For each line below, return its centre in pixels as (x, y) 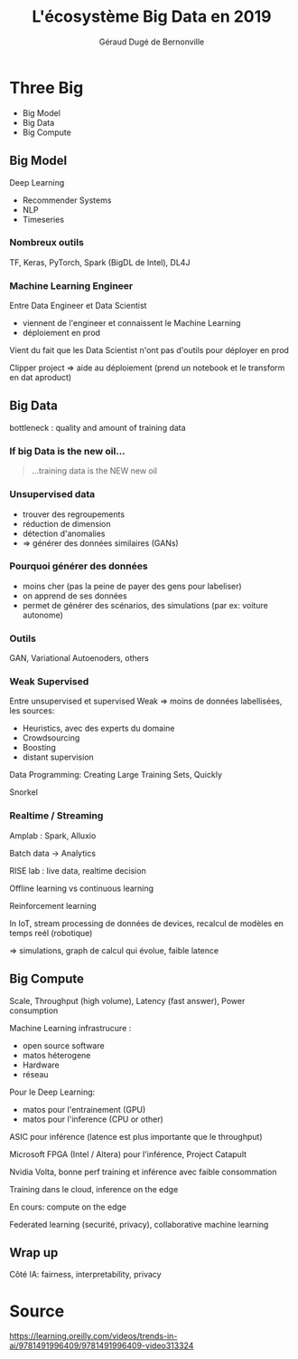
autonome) (42, 615)
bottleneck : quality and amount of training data (98, 427)
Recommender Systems (67, 200)
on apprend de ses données (75, 596)
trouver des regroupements (73, 514)
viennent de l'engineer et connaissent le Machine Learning (131, 323)
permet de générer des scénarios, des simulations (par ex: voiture (145, 605)
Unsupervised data (52, 494)
